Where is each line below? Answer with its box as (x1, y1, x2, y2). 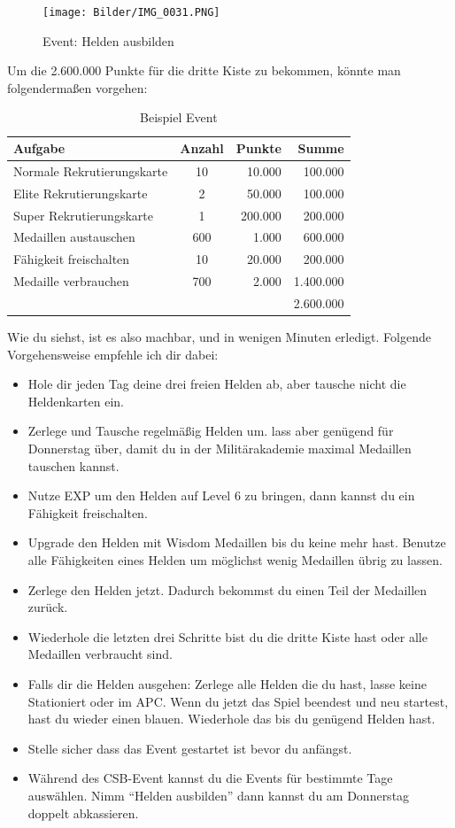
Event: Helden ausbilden (42, 31, 174, 50)
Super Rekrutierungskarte (13, 205, 153, 224)
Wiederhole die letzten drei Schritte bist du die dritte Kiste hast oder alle (27, 627, 428, 646)
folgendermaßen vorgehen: (7, 78, 148, 97)
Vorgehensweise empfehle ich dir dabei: (7, 344, 219, 363)
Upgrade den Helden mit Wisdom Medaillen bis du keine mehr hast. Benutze (27, 533, 446, 552)
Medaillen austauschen (13, 228, 135, 246)
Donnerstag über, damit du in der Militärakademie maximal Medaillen (27, 439, 412, 457)
